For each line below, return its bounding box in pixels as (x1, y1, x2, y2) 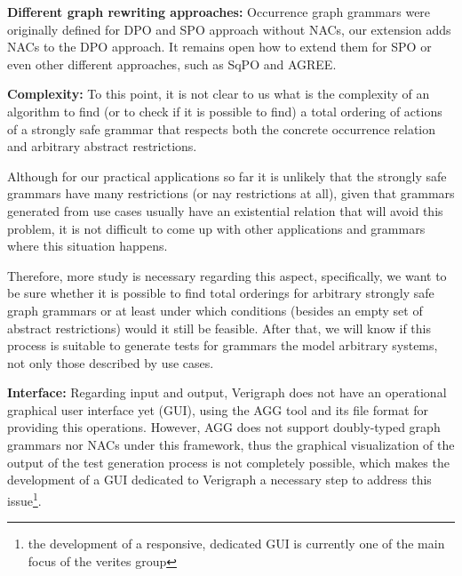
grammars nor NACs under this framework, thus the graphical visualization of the (7, 436, 455, 454)
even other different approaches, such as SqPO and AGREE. (7, 54, 337, 73)
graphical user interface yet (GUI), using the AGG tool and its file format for (7, 400, 429, 419)
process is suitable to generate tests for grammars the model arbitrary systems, (7, 336, 438, 355)
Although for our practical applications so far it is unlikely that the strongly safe (7, 166, 447, 185)
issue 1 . (7, 488, 42, 509)
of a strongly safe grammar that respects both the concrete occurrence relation (7, 119, 436, 138)
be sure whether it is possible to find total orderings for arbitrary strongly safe (7, 284, 434, 302)
